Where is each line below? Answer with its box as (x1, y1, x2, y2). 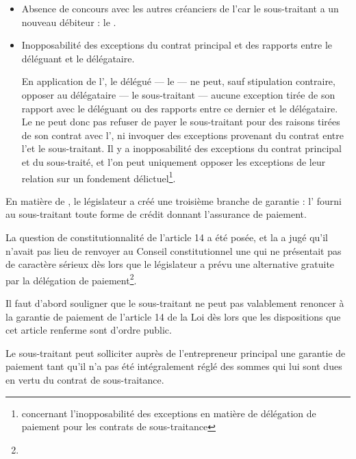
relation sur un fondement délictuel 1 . (21, 169, 176, 185)
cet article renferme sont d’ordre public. (5, 323, 172, 337)
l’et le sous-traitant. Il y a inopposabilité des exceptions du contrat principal (21, 141, 342, 156)
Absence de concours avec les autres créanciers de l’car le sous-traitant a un (21, 1, 339, 15)
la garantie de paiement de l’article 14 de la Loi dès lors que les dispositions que (5, 309, 341, 323)
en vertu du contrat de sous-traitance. (5, 372, 164, 386)
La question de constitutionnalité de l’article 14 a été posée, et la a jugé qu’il (5, 229, 329, 244)
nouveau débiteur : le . (21, 14, 116, 29)
